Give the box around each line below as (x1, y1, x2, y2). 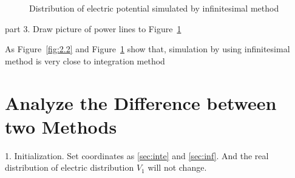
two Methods (5, 114, 117, 139)
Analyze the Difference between (5, 90, 277, 115)
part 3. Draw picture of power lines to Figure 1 (5, 22, 181, 35)
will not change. (147, 161, 207, 174)
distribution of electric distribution (5, 161, 134, 174)
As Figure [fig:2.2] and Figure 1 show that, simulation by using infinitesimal (5, 43, 290, 55)
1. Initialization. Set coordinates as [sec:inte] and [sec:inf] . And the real (5, 149, 269, 162)
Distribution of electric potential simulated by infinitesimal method (29, 2, 279, 14)
